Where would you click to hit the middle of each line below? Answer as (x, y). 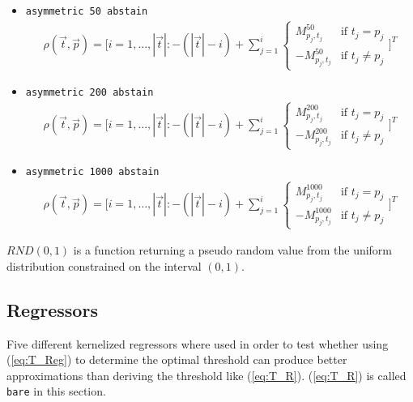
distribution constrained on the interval (104, 265)
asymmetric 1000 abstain (92, 172)
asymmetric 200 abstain (89, 93)
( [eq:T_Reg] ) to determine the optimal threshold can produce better (177, 359)
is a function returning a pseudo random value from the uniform (233, 250)
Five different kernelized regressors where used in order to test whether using (198, 343)
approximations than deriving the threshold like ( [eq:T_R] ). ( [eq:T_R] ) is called (206, 375)
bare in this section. (56, 391)
